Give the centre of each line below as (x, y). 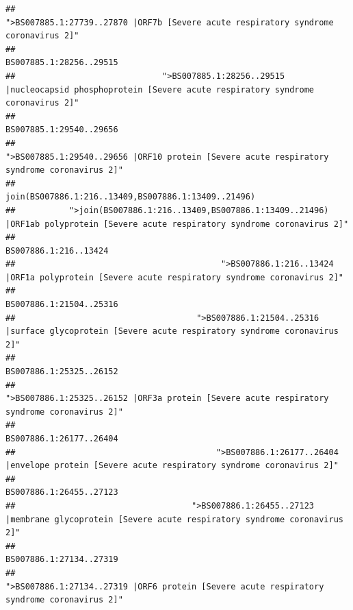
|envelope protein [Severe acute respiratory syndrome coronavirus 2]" (172, 466)
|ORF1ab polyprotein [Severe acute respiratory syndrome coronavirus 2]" (177, 224)
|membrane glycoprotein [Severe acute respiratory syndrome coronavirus (174, 519)
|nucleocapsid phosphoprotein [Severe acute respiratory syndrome (160, 89)
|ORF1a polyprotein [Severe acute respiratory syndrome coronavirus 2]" (174, 277)
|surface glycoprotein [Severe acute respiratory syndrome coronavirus (172, 331)
